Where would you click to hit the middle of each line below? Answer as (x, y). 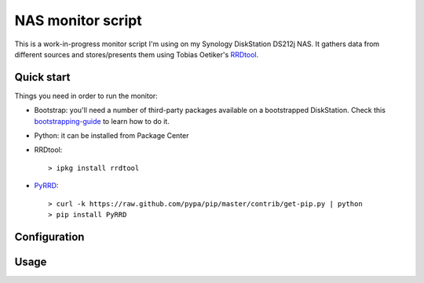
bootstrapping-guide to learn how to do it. (102, 121)
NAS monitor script (78, 20)
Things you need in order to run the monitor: (86, 96)
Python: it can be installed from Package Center (111, 136)
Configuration (49, 236)
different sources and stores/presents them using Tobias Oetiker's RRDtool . (137, 54)
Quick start (42, 77)
